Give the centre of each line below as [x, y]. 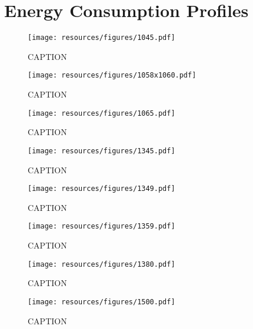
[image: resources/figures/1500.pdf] [101, 302]
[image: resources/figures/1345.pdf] [101, 151]
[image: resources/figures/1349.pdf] [101, 189]
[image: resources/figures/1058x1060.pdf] [112, 75]
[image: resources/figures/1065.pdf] [101, 113]
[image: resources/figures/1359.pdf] [101, 226]
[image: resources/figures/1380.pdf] [101, 264]
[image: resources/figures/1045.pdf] [101, 38]
